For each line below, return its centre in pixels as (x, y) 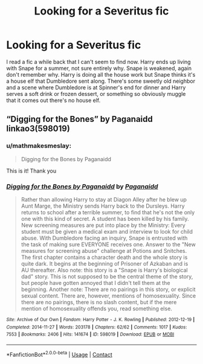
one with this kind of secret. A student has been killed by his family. (105, 219)
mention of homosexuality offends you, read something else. (96, 308)
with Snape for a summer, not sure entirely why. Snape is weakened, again (99, 68)
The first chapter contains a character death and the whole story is (104, 257)
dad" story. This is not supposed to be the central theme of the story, (107, 276)
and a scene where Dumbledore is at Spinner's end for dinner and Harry (96, 87)
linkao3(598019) (38, 129)
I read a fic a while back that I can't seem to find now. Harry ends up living (99, 62)
